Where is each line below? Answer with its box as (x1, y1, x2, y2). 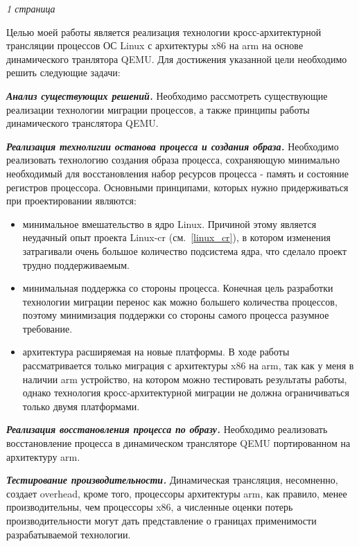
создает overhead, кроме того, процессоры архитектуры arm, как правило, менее (6, 486, 347, 500)
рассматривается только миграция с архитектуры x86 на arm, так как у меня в (22, 358, 354, 373)
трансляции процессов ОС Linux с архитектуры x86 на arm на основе (6, 38, 304, 53)
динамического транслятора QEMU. (6, 116, 159, 130)
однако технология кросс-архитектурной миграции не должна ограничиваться (22, 385, 349, 400)
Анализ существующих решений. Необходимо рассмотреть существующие (6, 88, 328, 103)
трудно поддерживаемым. (22, 257, 130, 272)
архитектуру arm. (6, 449, 80, 464)
